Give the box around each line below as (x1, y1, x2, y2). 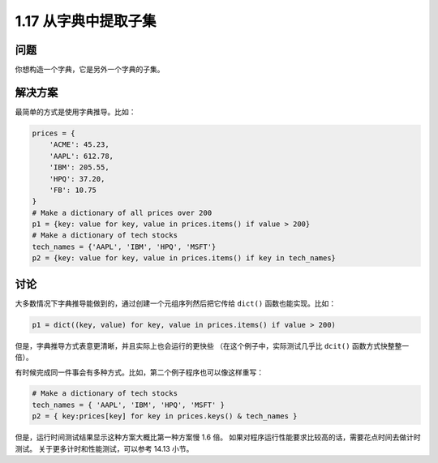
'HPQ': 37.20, (49, 174, 105, 183)
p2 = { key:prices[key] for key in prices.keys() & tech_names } (32, 412, 298, 421)
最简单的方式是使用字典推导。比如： (15, 106, 136, 117)
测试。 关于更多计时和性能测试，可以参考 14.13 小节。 (15, 444, 194, 453)
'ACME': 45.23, (49, 140, 109, 149)
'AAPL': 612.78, (49, 151, 114, 161)
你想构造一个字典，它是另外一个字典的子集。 (15, 65, 165, 75)
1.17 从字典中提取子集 (15, 12, 157, 30)
